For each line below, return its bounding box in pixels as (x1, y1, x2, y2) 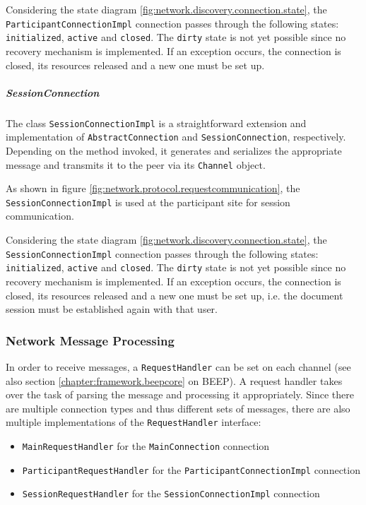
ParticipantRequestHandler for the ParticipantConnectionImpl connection (22, 462, 360, 477)
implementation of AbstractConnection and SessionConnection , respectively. (6, 129, 346, 144)
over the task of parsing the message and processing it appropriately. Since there (6, 387, 355, 402)
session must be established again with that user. (6, 302, 218, 316)
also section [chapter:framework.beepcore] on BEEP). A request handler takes (6, 373, 343, 388)
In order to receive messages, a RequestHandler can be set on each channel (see (6, 359, 351, 374)
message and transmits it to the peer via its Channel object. (6, 157, 266, 172)
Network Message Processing (6, 331, 175, 349)
